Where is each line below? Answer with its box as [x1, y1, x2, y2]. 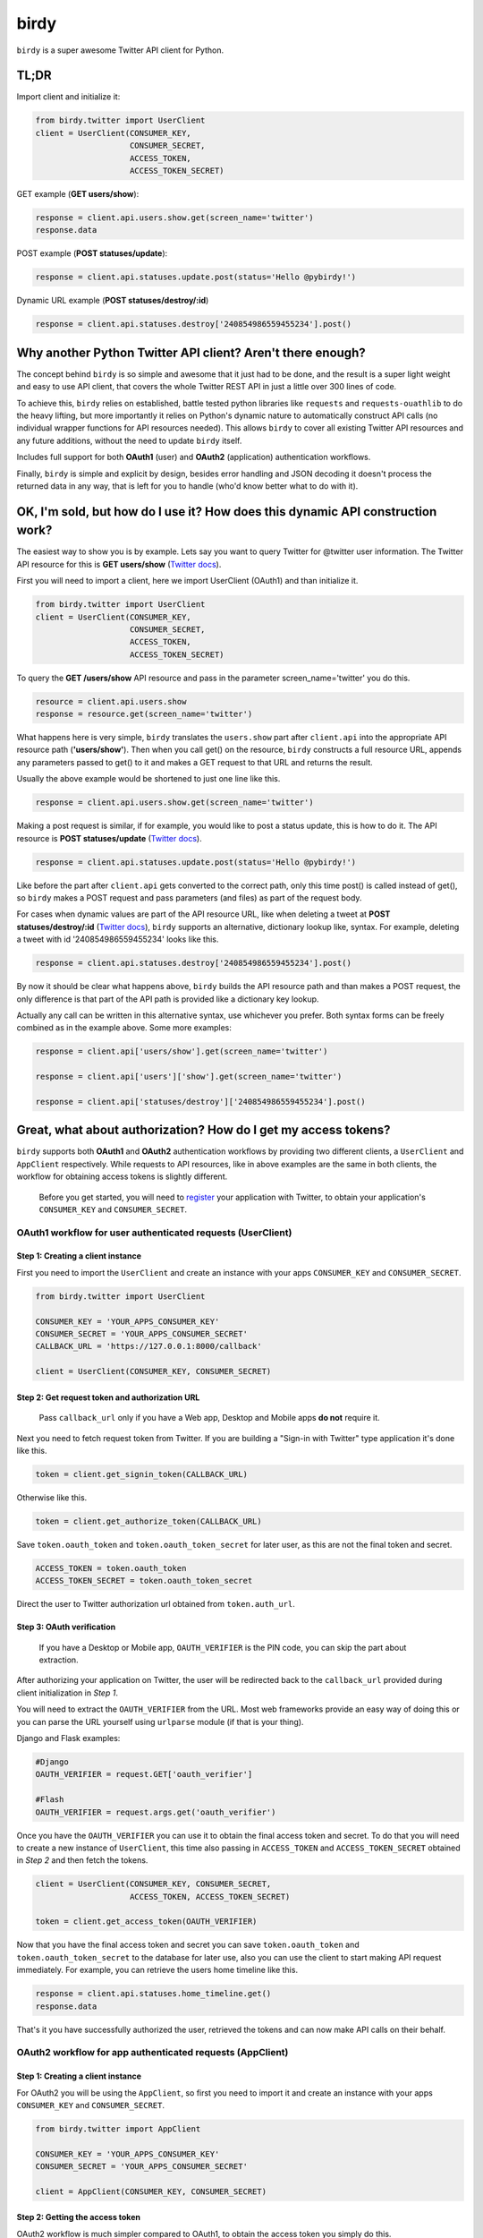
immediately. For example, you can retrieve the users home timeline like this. [16, 1965, 299, 1976]
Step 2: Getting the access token [16, 2212, 140, 2223]
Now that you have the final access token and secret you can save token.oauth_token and [16, 1939, 360, 1951]
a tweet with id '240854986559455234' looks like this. [16, 934, 219, 944]
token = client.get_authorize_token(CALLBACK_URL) [35, 1516, 263, 1526]
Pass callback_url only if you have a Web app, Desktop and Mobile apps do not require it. [38, 1413, 380, 1423]
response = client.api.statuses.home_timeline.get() [35, 1988, 272, 1999]
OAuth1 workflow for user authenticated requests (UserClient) [16, 1226, 292, 1239]
